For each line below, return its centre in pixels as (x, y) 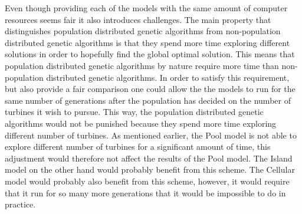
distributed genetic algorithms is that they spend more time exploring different (147, 42)
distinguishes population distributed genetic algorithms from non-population (143, 31)
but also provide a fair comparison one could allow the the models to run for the (150, 89)
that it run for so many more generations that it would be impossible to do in (145, 192)
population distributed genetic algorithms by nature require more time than (142, 65)
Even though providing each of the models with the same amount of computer (146, 8)
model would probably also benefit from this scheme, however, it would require (147, 181)
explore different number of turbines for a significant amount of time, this (138, 146)
